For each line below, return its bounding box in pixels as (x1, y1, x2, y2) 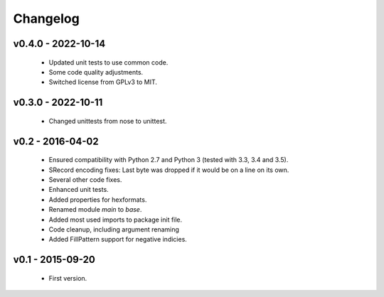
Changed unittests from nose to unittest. (48, 117, 167, 125)
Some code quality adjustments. (48, 67, 144, 76)
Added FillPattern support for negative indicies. (48, 235, 188, 244)
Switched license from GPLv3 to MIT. (48, 78, 158, 87)
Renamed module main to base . (48, 205, 142, 214)
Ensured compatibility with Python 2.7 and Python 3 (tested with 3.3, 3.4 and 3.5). (48, 156, 289, 164)
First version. (48, 274, 87, 282)
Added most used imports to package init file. (48, 215, 183, 224)
